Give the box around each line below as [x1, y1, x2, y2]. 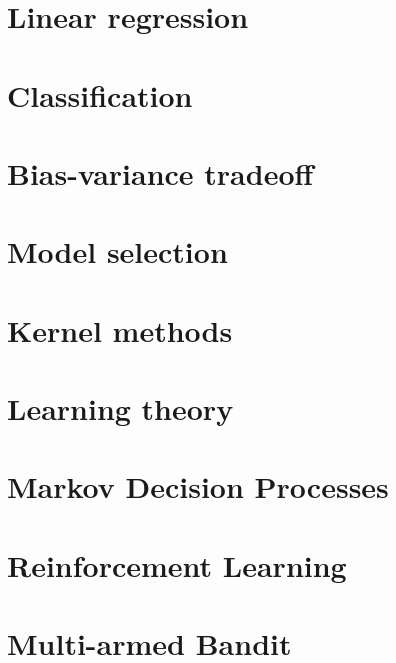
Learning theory [7, 388, 234, 429]
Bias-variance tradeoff [7, 152, 314, 193]
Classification [7, 74, 193, 115]
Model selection [7, 231, 228, 272]
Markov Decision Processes [7, 466, 389, 507]
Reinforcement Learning [7, 544, 347, 585]
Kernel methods [7, 309, 233, 350]
